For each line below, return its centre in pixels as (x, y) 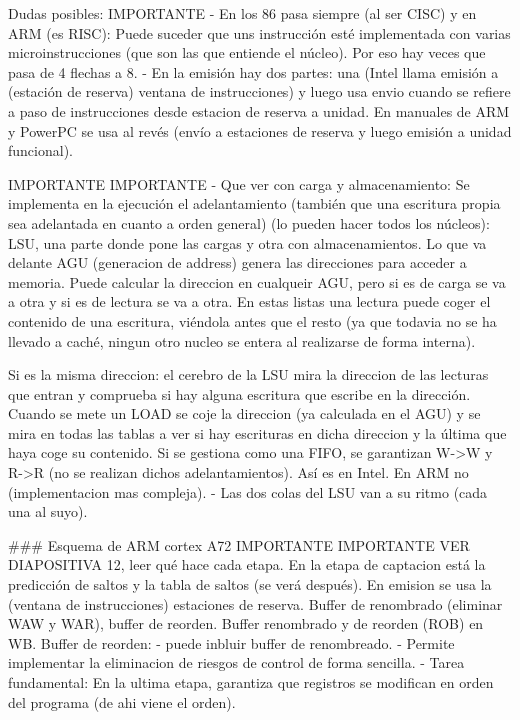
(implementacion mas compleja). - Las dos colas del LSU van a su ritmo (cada (248, 491)
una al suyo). (48, 511)
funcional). (40, 150)
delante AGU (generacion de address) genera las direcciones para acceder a (237, 262)
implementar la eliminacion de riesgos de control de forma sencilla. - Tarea (236, 662)
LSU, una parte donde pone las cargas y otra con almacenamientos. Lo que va (247, 242)
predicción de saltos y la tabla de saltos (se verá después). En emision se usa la (250, 584)
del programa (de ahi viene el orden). (122, 701)
